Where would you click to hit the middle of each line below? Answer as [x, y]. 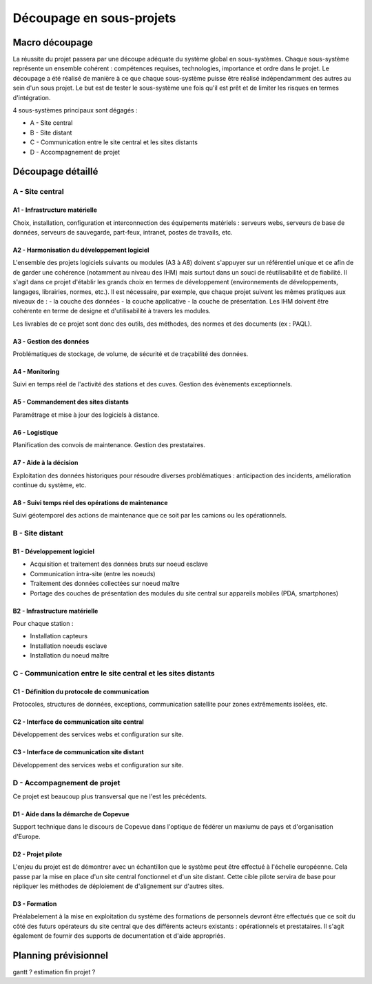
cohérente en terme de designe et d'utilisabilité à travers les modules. [112, 311]
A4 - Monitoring [36, 372]
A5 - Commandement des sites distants [71, 402]
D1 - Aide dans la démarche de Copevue [71, 814]
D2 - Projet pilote [38, 854]
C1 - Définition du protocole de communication [81, 691]
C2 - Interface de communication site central [78, 722]
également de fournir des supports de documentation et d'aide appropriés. [119, 936]
